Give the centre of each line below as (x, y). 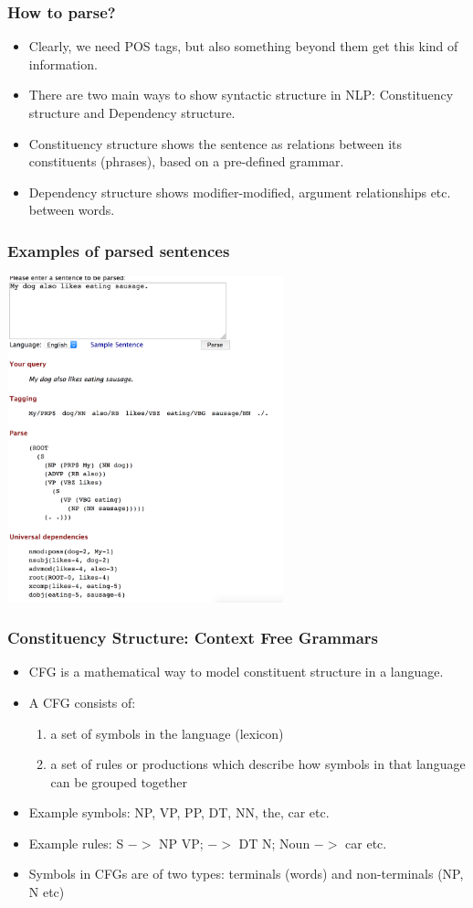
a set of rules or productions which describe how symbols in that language (258, 764)
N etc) (47, 892)
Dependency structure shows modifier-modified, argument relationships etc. (240, 192)
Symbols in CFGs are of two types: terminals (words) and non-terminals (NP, (246, 874)
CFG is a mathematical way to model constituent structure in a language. (236, 672)
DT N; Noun (274, 843)
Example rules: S (76, 843)
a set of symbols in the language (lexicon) (167, 733)
